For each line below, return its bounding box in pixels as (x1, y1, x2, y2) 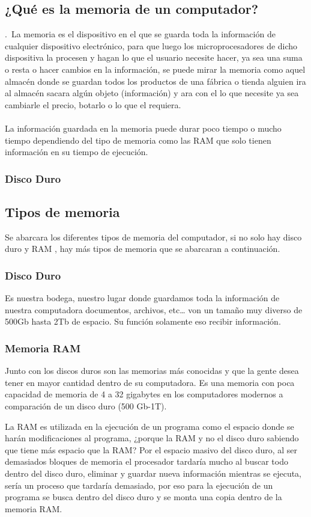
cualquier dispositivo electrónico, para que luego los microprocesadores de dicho (5, 39, 298, 52)
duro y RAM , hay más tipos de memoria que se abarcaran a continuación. (5, 242, 280, 255)
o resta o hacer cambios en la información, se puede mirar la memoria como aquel (5, 63, 306, 75)
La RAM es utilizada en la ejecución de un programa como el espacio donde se (5, 420, 294, 432)
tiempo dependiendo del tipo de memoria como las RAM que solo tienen (5, 133, 271, 146)
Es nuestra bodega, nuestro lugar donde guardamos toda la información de (5, 292, 280, 304)
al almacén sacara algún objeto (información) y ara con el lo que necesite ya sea (5, 87, 299, 99)
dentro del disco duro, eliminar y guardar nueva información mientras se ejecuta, (5, 467, 302, 479)
